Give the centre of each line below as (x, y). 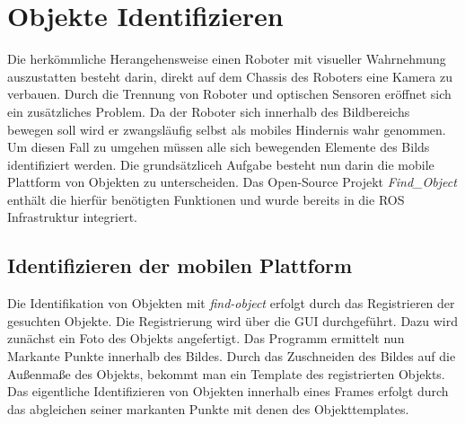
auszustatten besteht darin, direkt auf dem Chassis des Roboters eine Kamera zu (230, 76)
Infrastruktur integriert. (72, 217)
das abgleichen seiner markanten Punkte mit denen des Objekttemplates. (208, 408)
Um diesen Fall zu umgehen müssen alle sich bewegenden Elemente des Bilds (219, 147)
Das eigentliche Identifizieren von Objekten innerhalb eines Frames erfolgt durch (228, 391)
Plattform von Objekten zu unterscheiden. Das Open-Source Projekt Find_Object (232, 182)
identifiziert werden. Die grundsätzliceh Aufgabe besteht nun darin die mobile (221, 164)
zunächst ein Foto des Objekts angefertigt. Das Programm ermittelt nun (206, 338)
